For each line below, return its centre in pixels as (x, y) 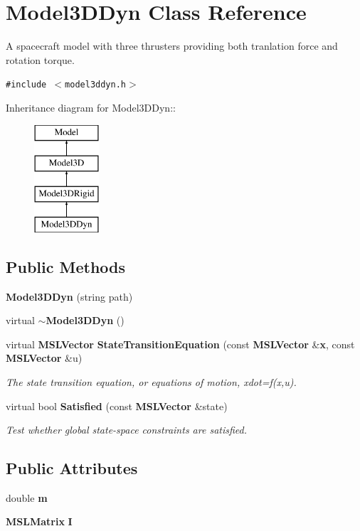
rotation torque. (40, 59)
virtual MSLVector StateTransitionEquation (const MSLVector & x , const (180, 344)
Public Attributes (72, 468)
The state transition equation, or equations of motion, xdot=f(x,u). (151, 381)
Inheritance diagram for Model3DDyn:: (91, 107)
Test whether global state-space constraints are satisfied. (127, 430)
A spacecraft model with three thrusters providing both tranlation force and (172, 46)
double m (27, 497)
